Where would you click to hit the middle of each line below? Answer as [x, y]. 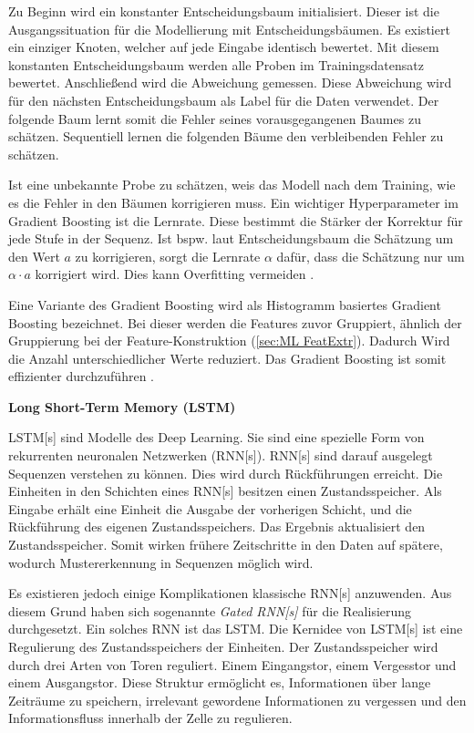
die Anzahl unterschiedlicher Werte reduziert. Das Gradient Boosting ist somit [227, 358]
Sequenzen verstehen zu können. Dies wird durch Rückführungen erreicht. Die [226, 473]
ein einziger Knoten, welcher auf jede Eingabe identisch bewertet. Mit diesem [224, 47]
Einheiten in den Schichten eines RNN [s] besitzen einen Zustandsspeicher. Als [225, 491]
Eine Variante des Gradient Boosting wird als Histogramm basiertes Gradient [225, 304]
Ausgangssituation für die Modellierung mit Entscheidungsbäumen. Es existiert [229, 29]
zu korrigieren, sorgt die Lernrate [168, 256]
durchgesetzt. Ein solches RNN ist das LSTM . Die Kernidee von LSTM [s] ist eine [236, 629]
